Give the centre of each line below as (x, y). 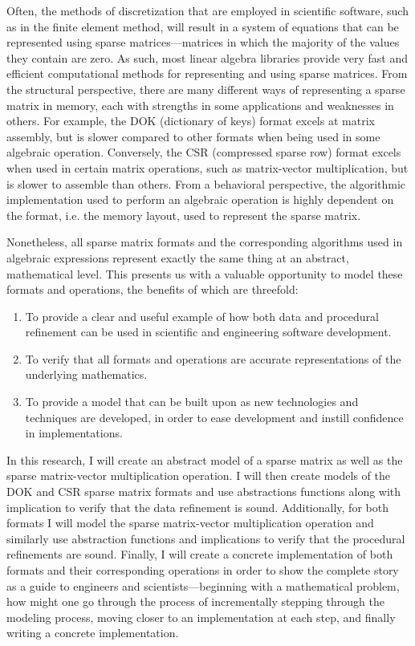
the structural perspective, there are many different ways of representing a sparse (206, 89)
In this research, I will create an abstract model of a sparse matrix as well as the (205, 459)
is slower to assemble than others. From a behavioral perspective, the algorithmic (206, 183)
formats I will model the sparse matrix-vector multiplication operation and (190, 523)
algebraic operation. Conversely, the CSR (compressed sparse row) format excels (204, 152)
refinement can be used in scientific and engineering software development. (208, 332)
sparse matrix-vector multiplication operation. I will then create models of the (198, 475)
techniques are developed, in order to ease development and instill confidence (214, 417)
